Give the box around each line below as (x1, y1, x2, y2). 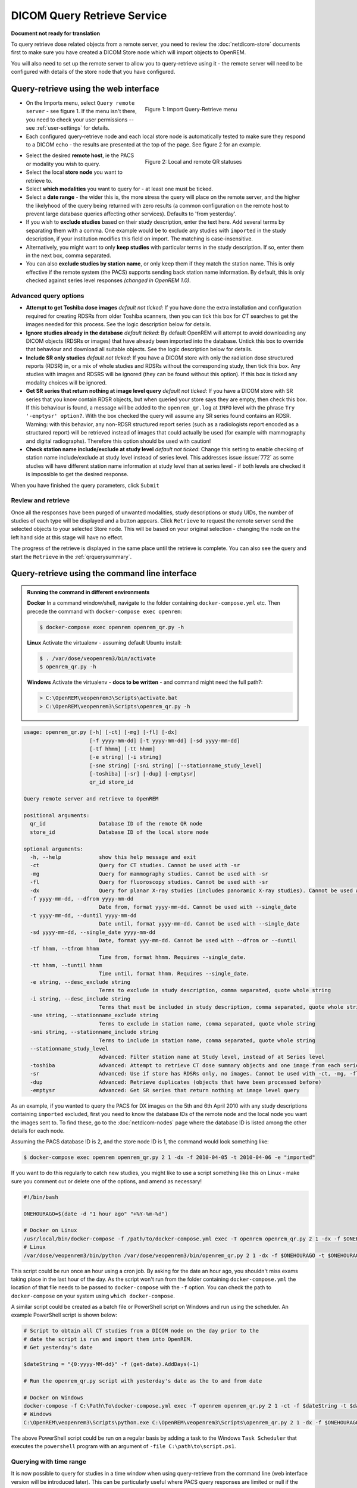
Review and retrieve (11, 496, 70, 505)
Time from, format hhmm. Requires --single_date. (98, 954, 247, 961)
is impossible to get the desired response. (26, 471, 129, 478)
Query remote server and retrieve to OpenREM (23, 795, 159, 802)
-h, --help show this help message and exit (30, 854, 196, 860)
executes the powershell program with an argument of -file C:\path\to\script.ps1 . (11, 1443, 236, 1450)
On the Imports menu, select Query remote (26, 99, 135, 107)
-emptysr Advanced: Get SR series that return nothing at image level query (30, 1087, 300, 1093)
